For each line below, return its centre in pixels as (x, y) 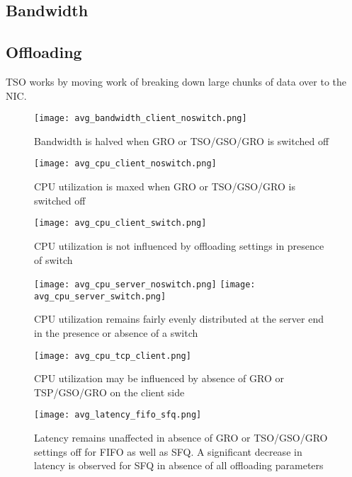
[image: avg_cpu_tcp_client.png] (113, 356)
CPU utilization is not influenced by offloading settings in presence (179, 245)
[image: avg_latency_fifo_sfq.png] (118, 415)
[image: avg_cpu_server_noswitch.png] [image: (145, 285)
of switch (53, 259)
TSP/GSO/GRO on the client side (109, 392)
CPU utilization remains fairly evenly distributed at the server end (179, 319)
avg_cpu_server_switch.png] (100, 296)
